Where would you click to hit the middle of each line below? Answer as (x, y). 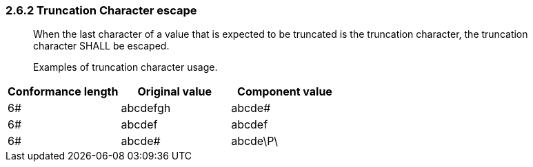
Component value (285, 92)
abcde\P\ (255, 141)
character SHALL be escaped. (101, 46)
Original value (175, 92)
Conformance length (63, 92)
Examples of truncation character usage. (125, 67)
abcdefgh (146, 108)
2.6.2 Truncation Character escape (101, 10)
